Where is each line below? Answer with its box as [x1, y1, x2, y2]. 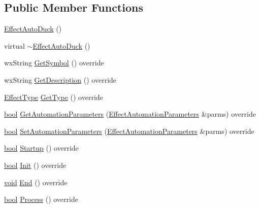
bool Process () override [4, 194, 78, 204]
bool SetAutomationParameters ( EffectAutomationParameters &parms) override [4, 125, 254, 136]
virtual [4, 40, 25, 51]
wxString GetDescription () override [4, 74, 117, 85]
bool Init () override [4, 159, 67, 170]
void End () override [4, 177, 68, 187]
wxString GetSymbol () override [4, 57, 104, 68]
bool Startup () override [4, 143, 79, 153]
